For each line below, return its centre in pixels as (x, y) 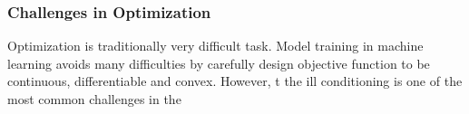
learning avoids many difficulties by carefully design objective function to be (219, 63)
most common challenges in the (94, 99)
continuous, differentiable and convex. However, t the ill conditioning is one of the (235, 81)
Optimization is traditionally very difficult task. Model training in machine (215, 46)
